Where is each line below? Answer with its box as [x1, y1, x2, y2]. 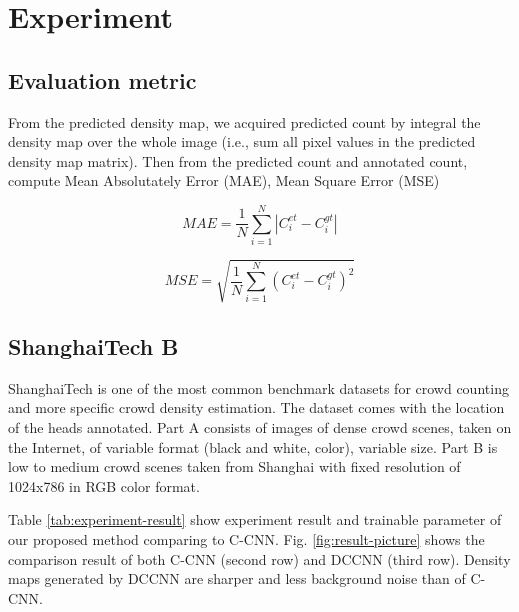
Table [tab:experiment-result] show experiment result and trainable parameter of [8, 509, 502, 530]
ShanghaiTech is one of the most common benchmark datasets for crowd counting [8, 377, 509, 398]
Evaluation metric [8, 64, 197, 95]
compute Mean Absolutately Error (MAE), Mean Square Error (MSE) [8, 170, 440, 191]
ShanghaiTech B [8, 331, 179, 362]
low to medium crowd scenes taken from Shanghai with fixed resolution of [8, 456, 461, 477]
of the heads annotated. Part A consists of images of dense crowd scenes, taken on [8, 417, 512, 438]
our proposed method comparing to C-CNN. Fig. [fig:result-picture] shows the [8, 528, 485, 549]
